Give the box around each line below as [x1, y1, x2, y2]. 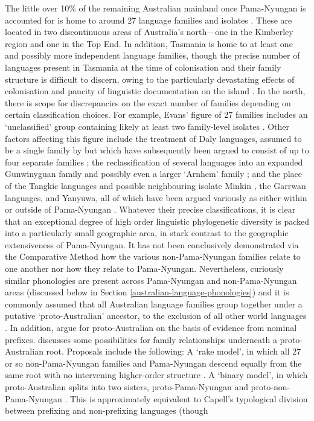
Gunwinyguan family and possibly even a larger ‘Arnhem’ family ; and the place [5, 167, 302, 180]
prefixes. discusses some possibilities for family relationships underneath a [5, 333, 277, 345]
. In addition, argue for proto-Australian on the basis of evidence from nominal [5, 321, 297, 334]
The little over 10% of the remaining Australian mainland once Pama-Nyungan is [5, 2, 306, 14]
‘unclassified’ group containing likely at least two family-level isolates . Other [5, 120, 290, 132]
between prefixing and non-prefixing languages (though [5, 404, 208, 417]
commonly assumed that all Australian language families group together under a [5, 297, 303, 310]
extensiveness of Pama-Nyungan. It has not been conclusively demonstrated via [5, 238, 299, 251]
